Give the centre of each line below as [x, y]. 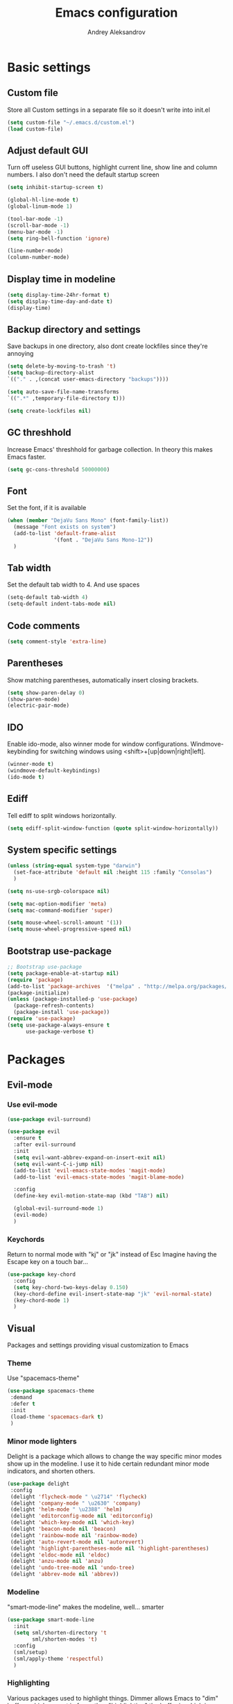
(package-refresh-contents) [54, 1006]
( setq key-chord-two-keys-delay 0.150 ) [71, 1287]
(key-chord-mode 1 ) [42, 1300]
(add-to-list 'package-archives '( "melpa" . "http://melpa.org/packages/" [119, 986]
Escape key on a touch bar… [48, 1262]
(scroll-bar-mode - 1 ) [38, 225]
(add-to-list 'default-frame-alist [65, 533]
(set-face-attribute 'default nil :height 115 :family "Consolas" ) [113, 873]
